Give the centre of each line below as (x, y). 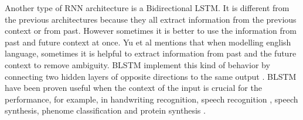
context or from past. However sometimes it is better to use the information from (151, 31)
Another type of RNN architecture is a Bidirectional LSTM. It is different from (147, 8)
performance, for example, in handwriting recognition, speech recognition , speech (151, 99)
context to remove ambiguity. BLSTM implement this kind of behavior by (137, 64)
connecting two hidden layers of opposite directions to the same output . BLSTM (151, 76)
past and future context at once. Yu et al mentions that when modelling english (148, 42)
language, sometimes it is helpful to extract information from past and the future (151, 53)
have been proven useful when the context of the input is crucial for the (133, 88)
